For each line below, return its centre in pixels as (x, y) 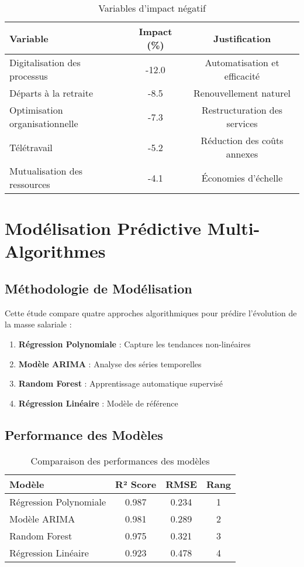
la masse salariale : (38, 324)
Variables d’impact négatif (152, 8)
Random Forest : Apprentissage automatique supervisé (120, 383)
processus (29, 76)
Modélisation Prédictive (103, 228)
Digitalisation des (45, 62)
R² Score (136, 484)
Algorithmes (55, 251)
